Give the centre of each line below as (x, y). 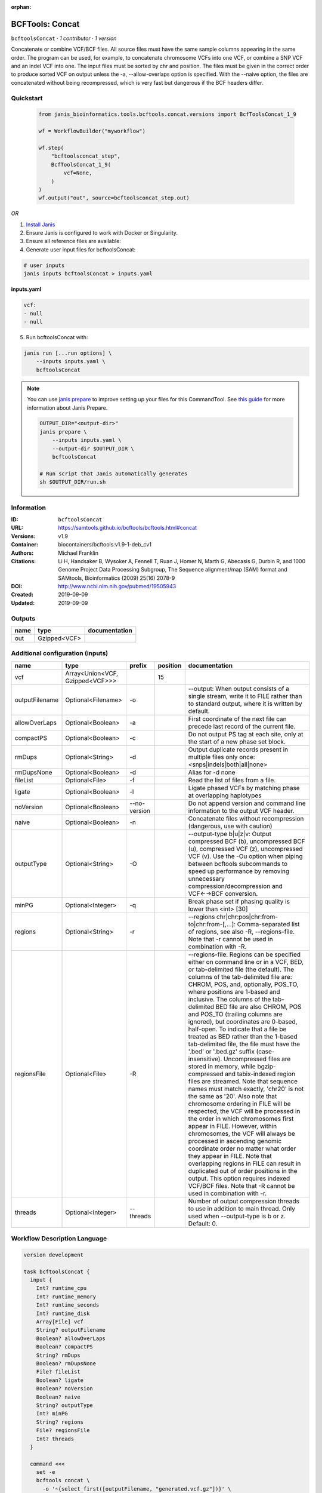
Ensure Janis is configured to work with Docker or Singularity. (102, 233)
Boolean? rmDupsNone (66, 1363)
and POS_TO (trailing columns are (235, 1014)
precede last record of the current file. (242, 726)
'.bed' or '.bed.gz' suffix (222, 1051)
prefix (138, 665)
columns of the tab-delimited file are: (240, 976)
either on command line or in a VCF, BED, (246, 961)
